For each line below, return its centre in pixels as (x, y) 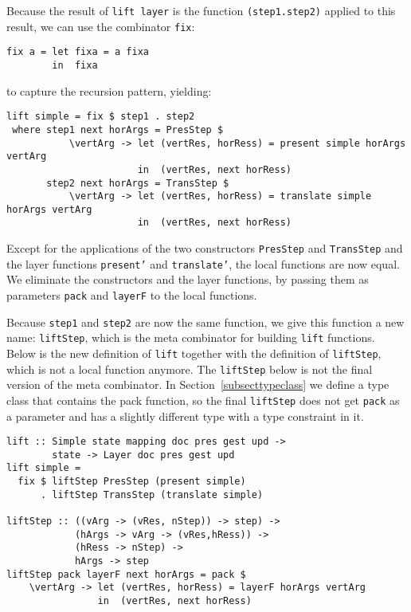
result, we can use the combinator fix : (101, 26)
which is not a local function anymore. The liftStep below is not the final (190, 369)
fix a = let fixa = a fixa (78, 52)
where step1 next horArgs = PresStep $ (118, 129)
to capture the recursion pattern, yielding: (109, 90)
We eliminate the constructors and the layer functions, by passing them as (188, 279)
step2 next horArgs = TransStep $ (138, 183)
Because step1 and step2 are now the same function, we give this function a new (205, 322)
